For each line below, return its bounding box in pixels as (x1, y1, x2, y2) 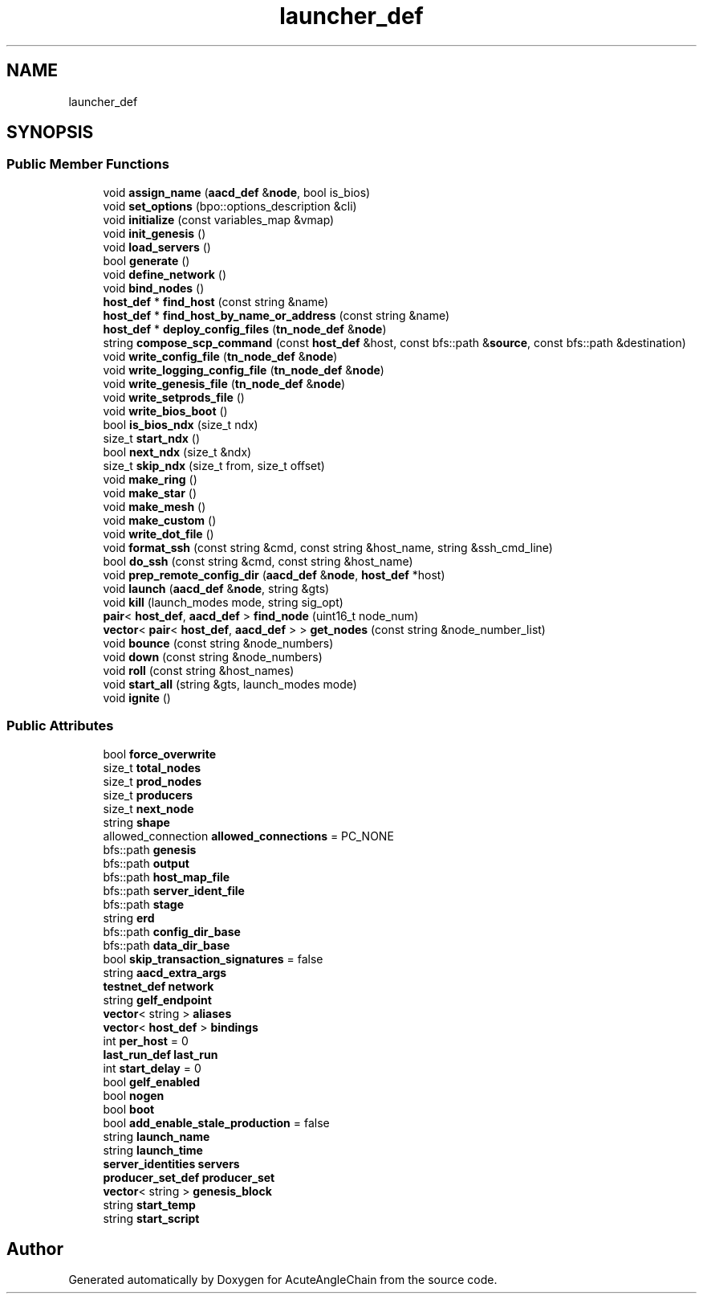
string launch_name (103, 1129, 210, 1143)
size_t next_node (103, 801, 194, 816)
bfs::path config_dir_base (103, 924, 241, 938)
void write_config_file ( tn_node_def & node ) (103, 349, 338, 363)
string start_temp (103, 1197, 196, 1212)
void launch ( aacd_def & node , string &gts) (103, 581, 330, 595)
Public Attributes (6, 717, 114, 734)
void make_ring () (103, 472, 197, 486)
